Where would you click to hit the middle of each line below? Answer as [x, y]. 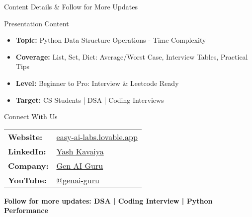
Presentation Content [37, 23]
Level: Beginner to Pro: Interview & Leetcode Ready [97, 83]
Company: [28, 165]
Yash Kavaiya [80, 151]
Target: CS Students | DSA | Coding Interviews [90, 100]
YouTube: [27, 180]
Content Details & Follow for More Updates [71, 6]
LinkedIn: [27, 151]
